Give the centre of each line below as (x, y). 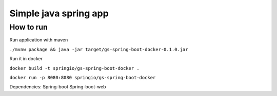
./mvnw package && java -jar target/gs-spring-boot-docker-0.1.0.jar (99, 49)
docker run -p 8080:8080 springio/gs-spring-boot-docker (83, 77)
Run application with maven (39, 40)
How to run (29, 27)
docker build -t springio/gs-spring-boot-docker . (74, 68)
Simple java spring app (59, 13)
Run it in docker (26, 59)
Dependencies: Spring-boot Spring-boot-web (58, 87)
